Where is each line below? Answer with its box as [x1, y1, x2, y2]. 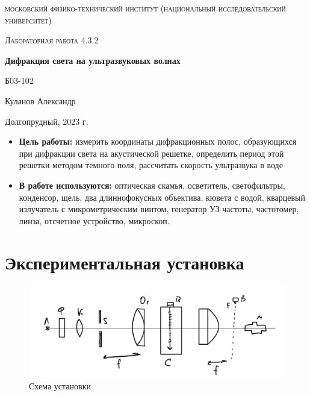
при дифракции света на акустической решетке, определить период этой [19, 146, 284, 159]
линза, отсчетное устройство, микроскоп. [19, 214, 170, 227]
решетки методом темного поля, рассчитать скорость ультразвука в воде [19, 159, 283, 171]
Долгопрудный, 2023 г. [5, 115, 88, 127]
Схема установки [29, 380, 91, 392]
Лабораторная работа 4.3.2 [5, 34, 99, 46]
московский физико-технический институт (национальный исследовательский [5, 2, 286, 14]
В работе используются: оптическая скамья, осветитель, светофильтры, [19, 178, 285, 191]
